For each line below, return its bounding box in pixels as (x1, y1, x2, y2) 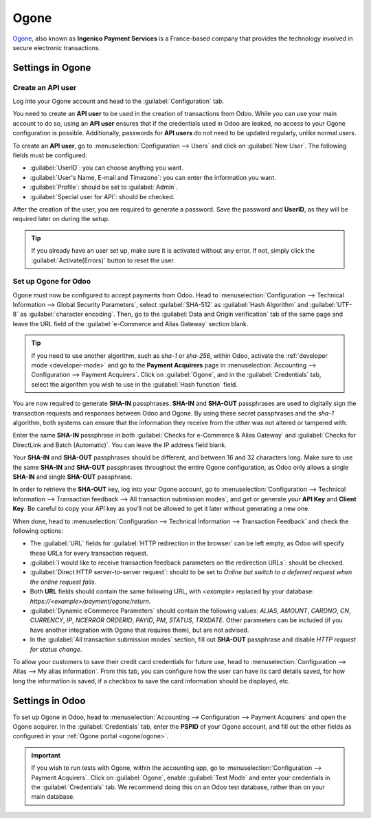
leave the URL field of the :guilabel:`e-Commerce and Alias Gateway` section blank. (12, 319, 249, 328)
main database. (31, 793, 75, 801)
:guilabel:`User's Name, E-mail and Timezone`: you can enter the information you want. (30, 173, 276, 181)
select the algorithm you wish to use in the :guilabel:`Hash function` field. (31, 380, 238, 388)
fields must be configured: (12, 151, 88, 159)
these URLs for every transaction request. (30, 549, 148, 557)
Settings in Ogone (12, 62, 91, 73)
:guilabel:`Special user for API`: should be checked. (30, 192, 175, 201)
